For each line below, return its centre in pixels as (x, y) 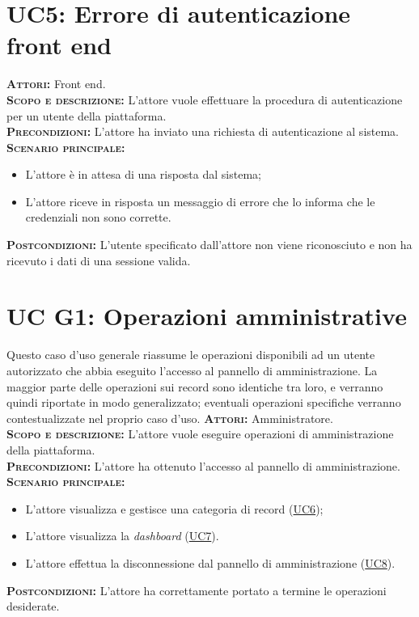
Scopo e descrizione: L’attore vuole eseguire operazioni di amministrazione (200, 434)
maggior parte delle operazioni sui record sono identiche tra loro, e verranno (195, 386)
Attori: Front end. (56, 84)
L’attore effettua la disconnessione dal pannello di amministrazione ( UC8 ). (210, 562)
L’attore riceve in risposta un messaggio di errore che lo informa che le (200, 201)
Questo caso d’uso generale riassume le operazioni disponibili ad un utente (191, 355)
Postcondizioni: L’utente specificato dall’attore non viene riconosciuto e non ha (209, 245)
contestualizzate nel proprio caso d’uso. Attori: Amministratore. (170, 418)
